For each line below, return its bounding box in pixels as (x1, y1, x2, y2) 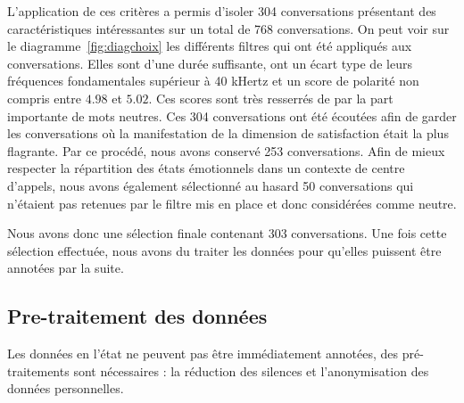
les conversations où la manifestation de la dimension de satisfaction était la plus (7, 124, 449, 143)
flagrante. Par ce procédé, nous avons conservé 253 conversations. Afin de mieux (7, 141, 445, 160)
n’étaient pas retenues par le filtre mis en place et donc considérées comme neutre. (7, 193, 457, 212)
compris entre (7, 88, 81, 107)
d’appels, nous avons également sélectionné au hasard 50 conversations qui (7, 176, 414, 194)
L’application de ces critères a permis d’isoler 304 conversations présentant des (7, 2, 436, 20)
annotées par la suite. (7, 259, 124, 277)
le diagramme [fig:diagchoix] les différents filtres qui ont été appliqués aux (7, 37, 412, 55)
